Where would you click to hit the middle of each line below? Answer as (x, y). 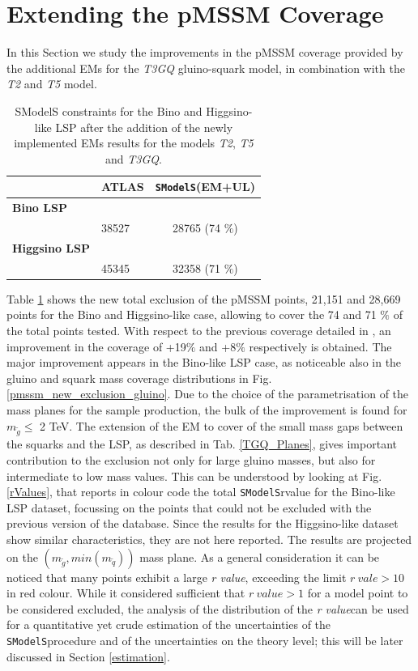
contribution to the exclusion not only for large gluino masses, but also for (191, 459)
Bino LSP (40, 208)
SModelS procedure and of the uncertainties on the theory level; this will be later (205, 640)
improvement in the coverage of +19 (96, 346)
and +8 (218, 346)
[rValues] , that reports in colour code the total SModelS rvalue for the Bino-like (201, 492)
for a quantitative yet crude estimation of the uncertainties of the (169, 624)
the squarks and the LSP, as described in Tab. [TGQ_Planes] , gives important (202, 444)
